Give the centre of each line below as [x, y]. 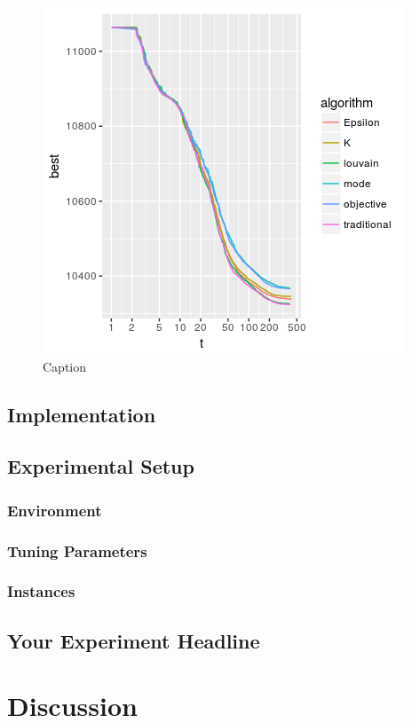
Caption [65, 366]
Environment [55, 510]
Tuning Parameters [77, 550]
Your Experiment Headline [134, 640]
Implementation [82, 414]
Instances [41, 591]
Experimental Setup [101, 466]
